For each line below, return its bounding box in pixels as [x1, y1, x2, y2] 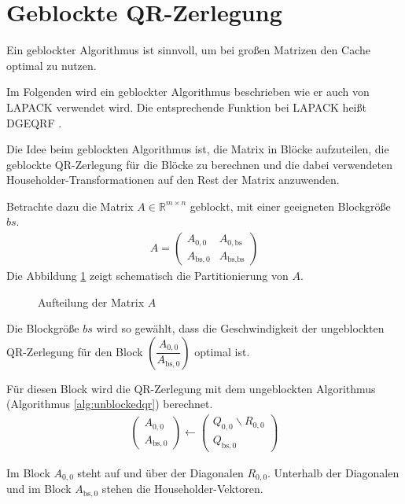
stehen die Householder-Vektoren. [101, 480, 263, 497]
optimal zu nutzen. [6, 57, 97, 73]
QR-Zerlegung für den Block [6, 343, 143, 359]
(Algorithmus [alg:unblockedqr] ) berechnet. [6, 395, 213, 412]
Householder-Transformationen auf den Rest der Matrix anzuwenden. [6, 171, 340, 188]
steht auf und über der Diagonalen [77, 464, 244, 480]
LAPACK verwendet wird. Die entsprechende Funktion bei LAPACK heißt [6, 98, 366, 115]
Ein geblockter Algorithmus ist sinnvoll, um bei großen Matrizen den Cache [6, 42, 370, 58]
